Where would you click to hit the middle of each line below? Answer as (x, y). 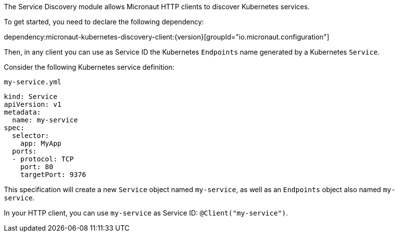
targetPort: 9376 (53, 175)
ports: (24, 151)
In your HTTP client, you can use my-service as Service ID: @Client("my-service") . (146, 213)
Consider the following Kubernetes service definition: (89, 67)
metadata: (22, 112)
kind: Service (31, 97)
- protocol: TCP (43, 159)
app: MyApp (41, 143)
